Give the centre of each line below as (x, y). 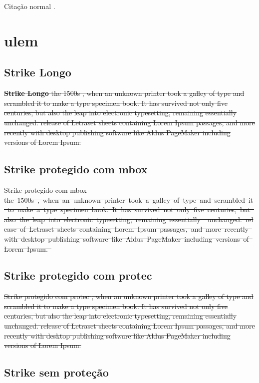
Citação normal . (30, 6)
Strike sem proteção (56, 372)
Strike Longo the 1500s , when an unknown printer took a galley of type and (124, 93)
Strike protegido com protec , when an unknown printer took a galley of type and (129, 296)
